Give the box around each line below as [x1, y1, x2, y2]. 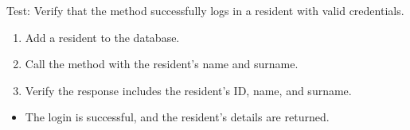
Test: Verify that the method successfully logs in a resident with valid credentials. [6, 2, 404, 18]
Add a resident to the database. [25, 29, 180, 45]
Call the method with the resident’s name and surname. [25, 55, 299, 72]
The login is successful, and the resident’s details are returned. [25, 109, 330, 125]
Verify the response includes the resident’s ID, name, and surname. [25, 82, 352, 98]
